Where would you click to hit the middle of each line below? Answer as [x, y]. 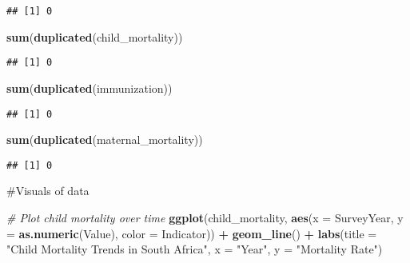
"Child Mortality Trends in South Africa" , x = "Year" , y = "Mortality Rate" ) [195, 249]
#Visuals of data [48, 191]
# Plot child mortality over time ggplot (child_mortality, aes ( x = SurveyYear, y [205, 217]
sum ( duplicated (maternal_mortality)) [105, 139]
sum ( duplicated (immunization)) [90, 88]
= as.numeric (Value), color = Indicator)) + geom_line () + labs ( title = [192, 233]
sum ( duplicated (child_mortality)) [95, 36]
